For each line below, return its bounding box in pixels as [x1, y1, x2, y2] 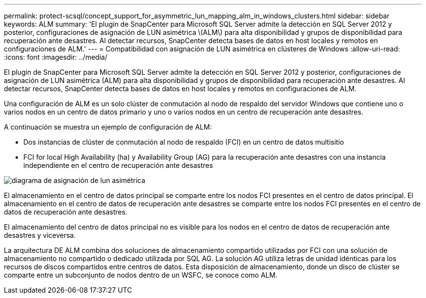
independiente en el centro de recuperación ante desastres [23, 161, 213, 169]
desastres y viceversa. [4, 231, 76, 239]
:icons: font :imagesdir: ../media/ [4, 53, 107, 61]
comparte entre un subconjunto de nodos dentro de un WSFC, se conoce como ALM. [4, 271, 278, 279]
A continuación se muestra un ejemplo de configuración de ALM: [4, 123, 212, 131]
